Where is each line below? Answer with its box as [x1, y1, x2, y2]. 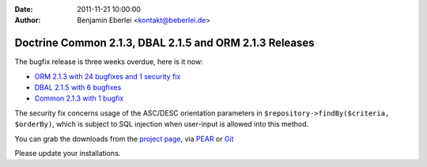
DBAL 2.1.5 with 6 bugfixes [34, 83, 122, 93]
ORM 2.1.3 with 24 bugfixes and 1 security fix [34, 71, 181, 81]
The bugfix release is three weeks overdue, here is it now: [14, 57, 203, 66]
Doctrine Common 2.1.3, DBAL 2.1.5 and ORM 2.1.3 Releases [14, 36, 316, 50]
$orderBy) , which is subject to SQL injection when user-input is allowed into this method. [14, 120, 309, 129]
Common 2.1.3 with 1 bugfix [34, 93, 124, 103]
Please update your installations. [14, 149, 121, 158]
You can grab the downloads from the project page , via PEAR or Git [14, 134, 234, 143]
